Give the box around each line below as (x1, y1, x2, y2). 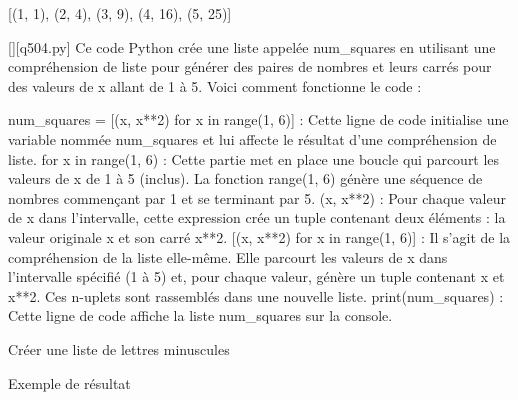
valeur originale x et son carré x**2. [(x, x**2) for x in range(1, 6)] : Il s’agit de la (8, 226, 511, 247)
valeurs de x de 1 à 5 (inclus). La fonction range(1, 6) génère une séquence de (8, 168, 483, 189)
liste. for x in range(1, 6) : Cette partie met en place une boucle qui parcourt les (8, 148, 500, 169)
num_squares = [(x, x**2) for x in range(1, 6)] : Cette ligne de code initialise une (8, 109, 509, 130)
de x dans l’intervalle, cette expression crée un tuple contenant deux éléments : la (8, 207, 506, 228)
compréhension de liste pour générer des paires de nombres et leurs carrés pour (8, 56, 492, 77)
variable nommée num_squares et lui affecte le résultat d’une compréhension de (8, 128, 497, 149)
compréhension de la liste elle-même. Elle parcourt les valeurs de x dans (8, 246, 448, 267)
